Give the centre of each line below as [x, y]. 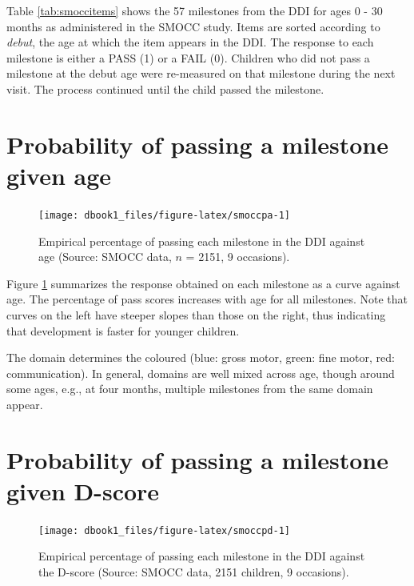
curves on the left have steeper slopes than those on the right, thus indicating [196, 314]
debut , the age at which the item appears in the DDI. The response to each [190, 42]
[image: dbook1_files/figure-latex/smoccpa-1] [164, 215]
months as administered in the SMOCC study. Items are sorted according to [193, 26]
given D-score [83, 490]
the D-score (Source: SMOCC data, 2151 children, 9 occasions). [194, 572]
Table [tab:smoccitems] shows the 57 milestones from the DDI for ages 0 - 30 [195, 10]
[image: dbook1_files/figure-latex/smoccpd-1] [164, 530]
